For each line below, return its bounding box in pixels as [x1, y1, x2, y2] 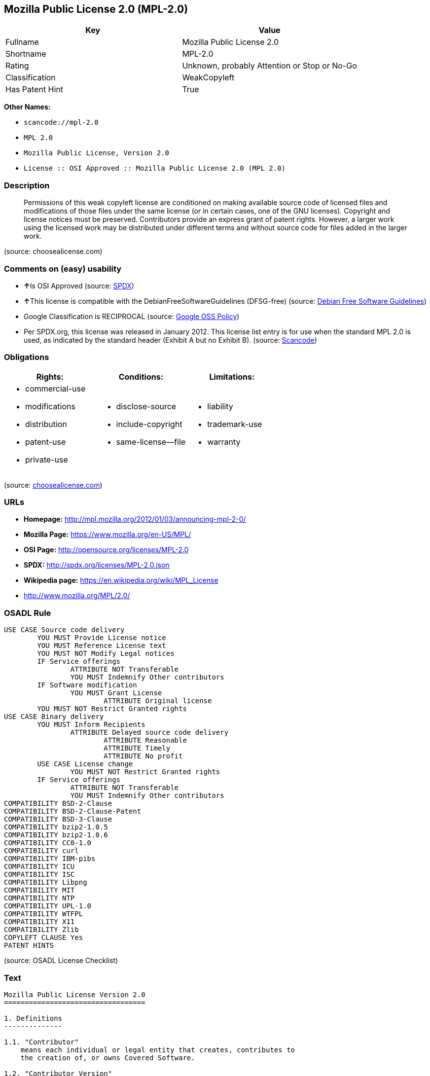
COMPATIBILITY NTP [4, 894, 75, 902]
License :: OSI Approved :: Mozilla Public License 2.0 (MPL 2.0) [24, 164, 286, 173]
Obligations [4, 352, 49, 362]
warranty [207, 436, 241, 447]
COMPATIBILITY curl [4, 847, 79, 855]
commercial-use [25, 383, 86, 394]
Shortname [5, 49, 46, 59]
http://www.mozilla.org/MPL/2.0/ [24, 591, 130, 600]
